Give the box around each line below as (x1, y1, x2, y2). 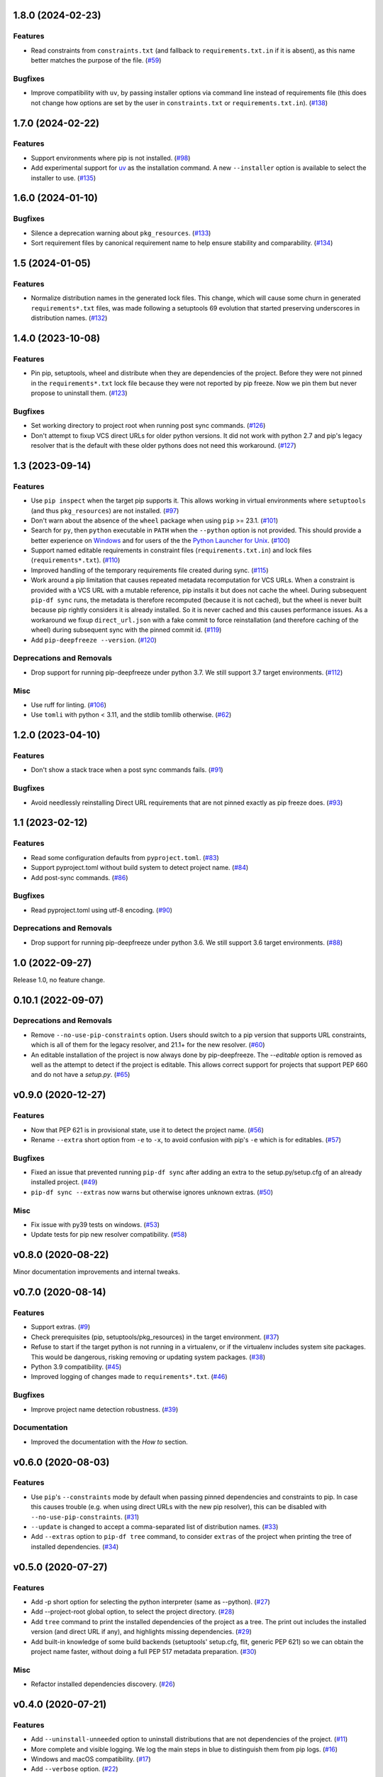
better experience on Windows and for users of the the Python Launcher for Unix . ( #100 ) (30, 536, 291, 544)
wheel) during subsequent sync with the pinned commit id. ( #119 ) (30, 626, 222, 634)
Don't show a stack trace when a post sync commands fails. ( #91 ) (30, 766, 223, 774)
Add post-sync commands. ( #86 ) (30, 873, 128, 881)
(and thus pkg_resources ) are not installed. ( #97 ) (30, 506, 179, 515)
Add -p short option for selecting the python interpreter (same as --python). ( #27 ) (30, 1597, 270, 1606)
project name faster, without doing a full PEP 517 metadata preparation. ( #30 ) (30, 1647, 257, 1655)
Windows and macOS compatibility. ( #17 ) (30, 1755, 152, 1763)
